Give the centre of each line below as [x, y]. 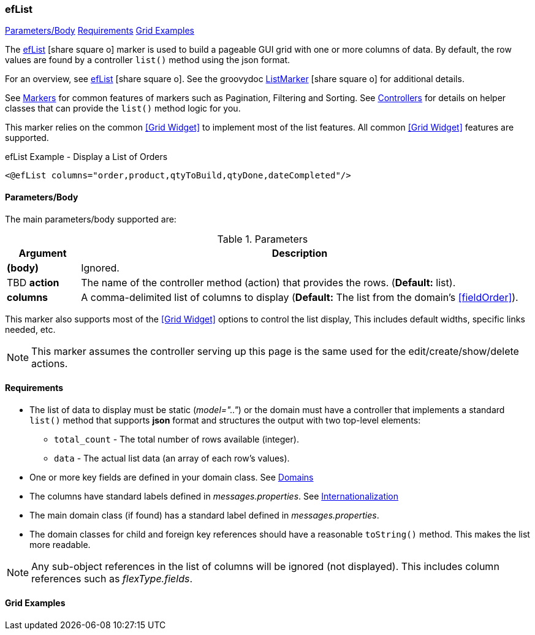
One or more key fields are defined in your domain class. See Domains [172, 477]
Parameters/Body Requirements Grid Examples [100, 31]
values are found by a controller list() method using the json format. [148, 60]
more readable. [60, 544]
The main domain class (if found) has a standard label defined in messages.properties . [204, 515]
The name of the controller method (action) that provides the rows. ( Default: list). [268, 282]
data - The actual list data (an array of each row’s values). [172, 458]
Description [300, 253]
